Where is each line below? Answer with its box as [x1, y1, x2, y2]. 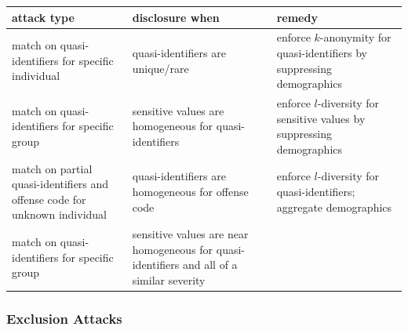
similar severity [132, 272, 206, 288]
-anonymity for [319, 29, 392, 45]
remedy [276, 9, 318, 25]
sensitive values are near [132, 226, 249, 242]
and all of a [182, 256, 238, 273]
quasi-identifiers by [276, 44, 368, 60]
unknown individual [12, 206, 107, 223]
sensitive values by [276, 110, 366, 126]
